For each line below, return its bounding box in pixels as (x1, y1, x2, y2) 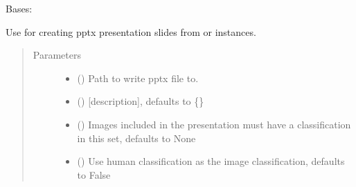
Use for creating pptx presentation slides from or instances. (6, 24, 256, 39)
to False (77, 167, 111, 181)
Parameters (33, 48, 81, 62)
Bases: (6, 1, 33, 15)
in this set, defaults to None (77, 130, 196, 145)
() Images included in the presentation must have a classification (77, 117, 351, 131)
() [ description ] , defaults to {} (77, 94, 204, 108)
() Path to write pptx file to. (77, 70, 199, 85)
